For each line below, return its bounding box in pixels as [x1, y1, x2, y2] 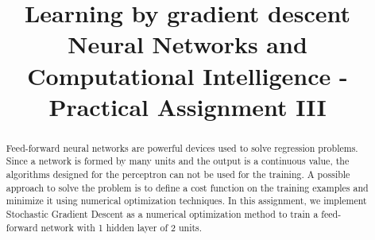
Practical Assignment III [48, 90, 327, 122]
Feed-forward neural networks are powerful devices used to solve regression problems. [6, 141, 358, 154]
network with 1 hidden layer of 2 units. [41, 220, 203, 234]
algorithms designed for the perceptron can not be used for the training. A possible [6, 168, 350, 181]
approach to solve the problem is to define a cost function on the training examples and [6, 180, 369, 194]
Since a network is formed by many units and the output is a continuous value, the [6, 154, 350, 168]
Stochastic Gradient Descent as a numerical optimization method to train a [6, 207, 319, 221]
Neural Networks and [68, 28, 307, 60]
